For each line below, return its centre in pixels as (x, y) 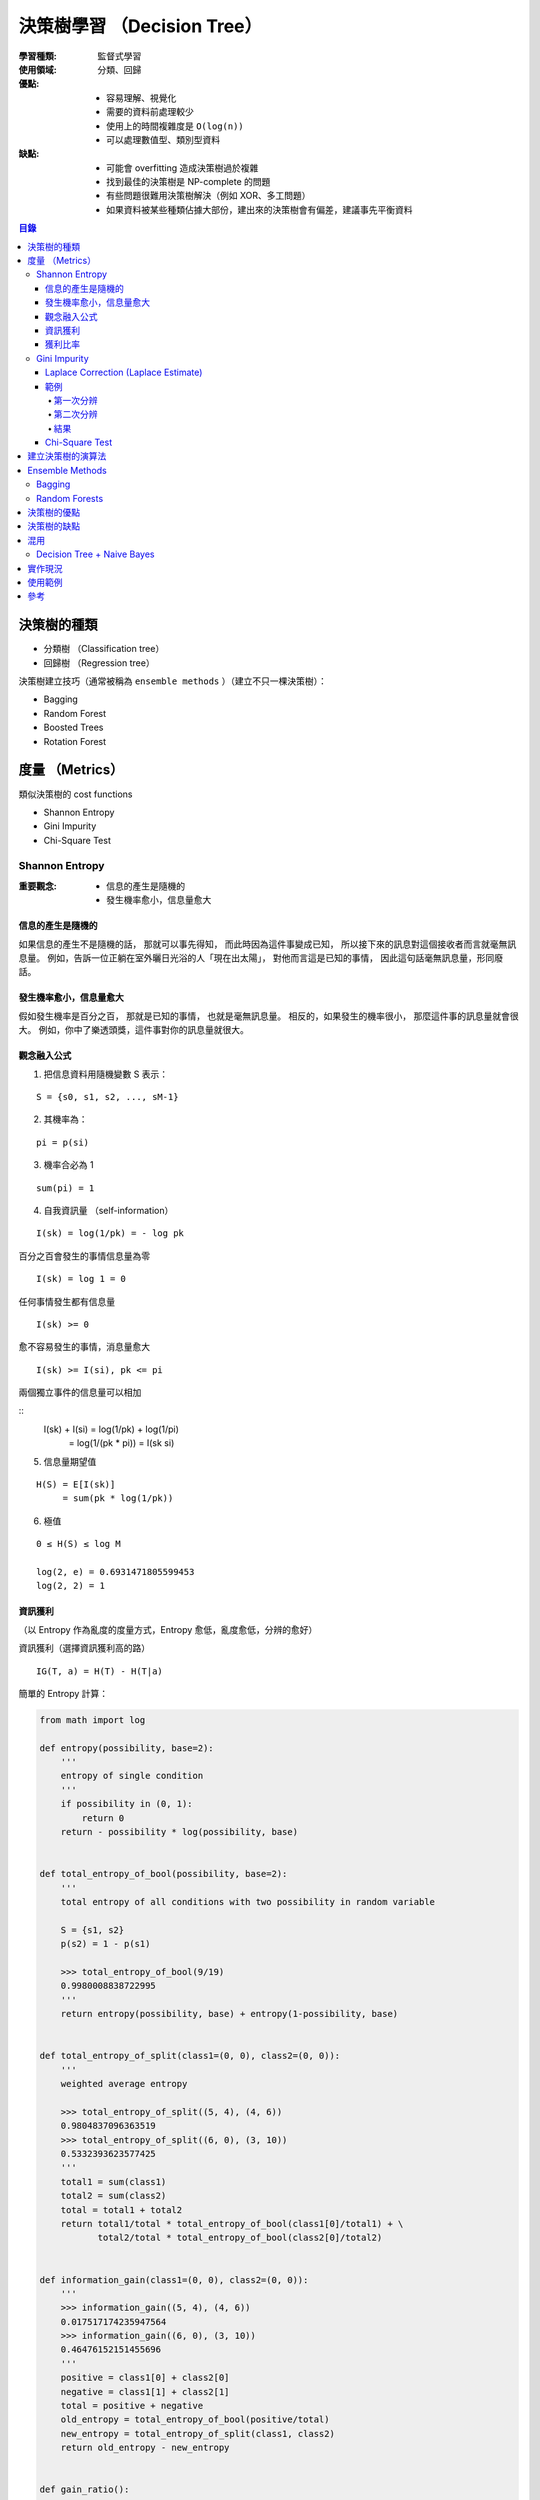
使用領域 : (37, 69)
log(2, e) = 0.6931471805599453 (115, 1571)
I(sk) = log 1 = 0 (81, 1279)
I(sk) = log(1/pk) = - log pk (110, 1233)
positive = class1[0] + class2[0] (145, 2378)
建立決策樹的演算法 (67, 456)
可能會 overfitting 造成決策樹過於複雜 (182, 167)
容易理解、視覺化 (141, 97)
